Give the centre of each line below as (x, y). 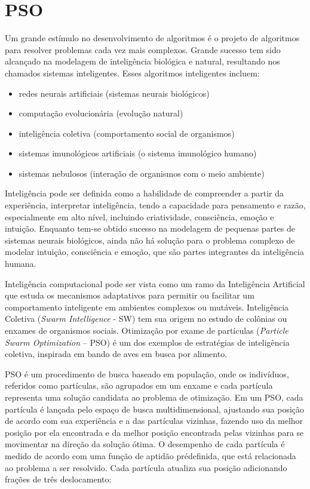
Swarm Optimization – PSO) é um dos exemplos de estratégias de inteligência (147, 342)
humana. (21, 264)
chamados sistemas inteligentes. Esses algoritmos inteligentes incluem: (132, 73)
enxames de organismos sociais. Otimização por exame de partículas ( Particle (147, 330)
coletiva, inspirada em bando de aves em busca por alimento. (116, 354)
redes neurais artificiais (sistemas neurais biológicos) (114, 93)
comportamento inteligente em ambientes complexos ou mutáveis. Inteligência (147, 307)
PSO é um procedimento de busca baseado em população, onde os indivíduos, (147, 373)
